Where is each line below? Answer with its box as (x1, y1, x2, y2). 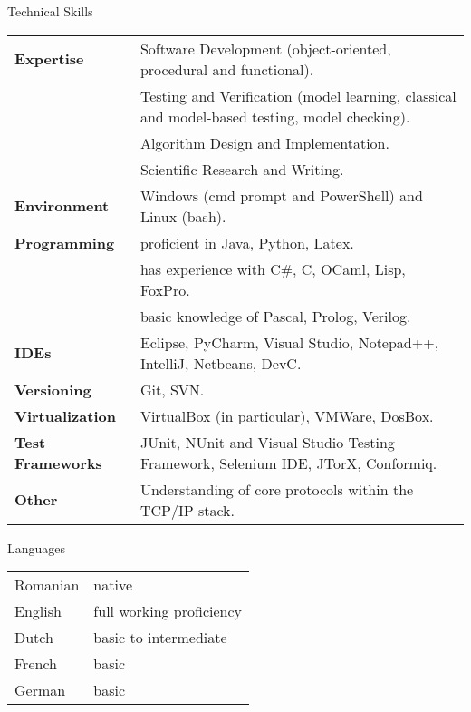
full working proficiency (93, 600, 243, 622)
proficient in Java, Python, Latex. (139, 231, 354, 253)
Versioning (14, 378, 91, 400)
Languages (7, 538, 66, 557)
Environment (14, 195, 110, 217)
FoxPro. (139, 278, 190, 300)
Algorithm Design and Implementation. (139, 132, 389, 153)
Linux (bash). (139, 205, 226, 227)
